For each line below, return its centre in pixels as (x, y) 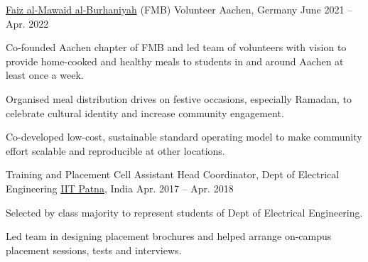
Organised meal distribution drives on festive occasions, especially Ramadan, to (179, 98)
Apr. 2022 (27, 23)
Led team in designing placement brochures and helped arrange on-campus (169, 236)
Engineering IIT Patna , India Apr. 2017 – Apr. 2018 (120, 188)
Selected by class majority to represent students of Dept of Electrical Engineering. (184, 212)
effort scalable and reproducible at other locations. (115, 150)
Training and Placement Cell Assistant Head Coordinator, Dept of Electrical (173, 174)
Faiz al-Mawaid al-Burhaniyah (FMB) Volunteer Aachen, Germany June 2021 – (179, 9)
